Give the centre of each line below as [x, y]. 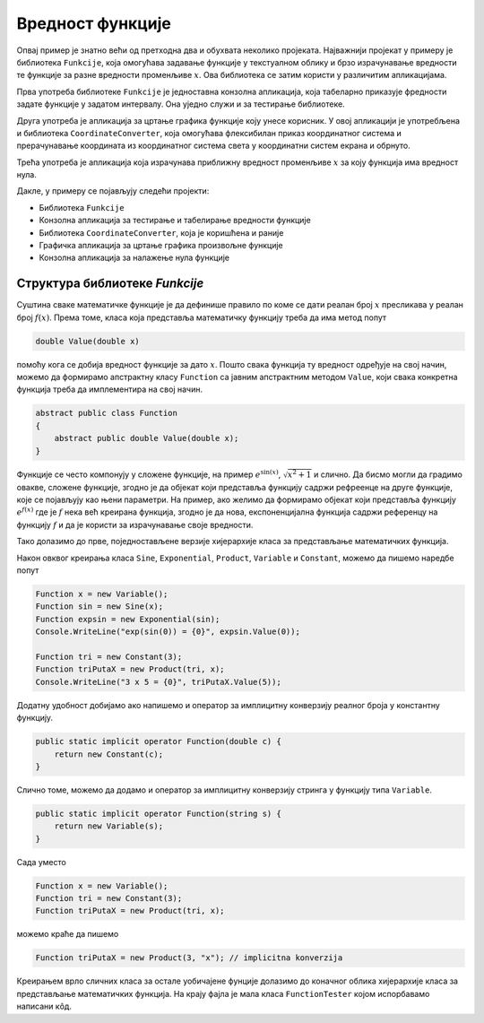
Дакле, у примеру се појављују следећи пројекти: [113, 191]
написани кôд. [44, 1006]
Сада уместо [41, 862]
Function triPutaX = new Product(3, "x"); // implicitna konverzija [189, 958]
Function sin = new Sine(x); [99, 607]
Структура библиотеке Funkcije [110, 284]
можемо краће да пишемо [68, 934]
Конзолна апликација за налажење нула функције [134, 258]
